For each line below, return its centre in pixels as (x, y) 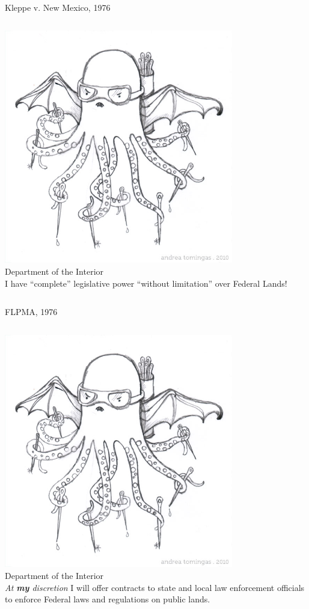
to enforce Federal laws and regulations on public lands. (108, 599)
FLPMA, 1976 (31, 312)
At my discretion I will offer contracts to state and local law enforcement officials (155, 587)
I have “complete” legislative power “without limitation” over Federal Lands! (146, 283)
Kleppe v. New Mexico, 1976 (58, 7)
